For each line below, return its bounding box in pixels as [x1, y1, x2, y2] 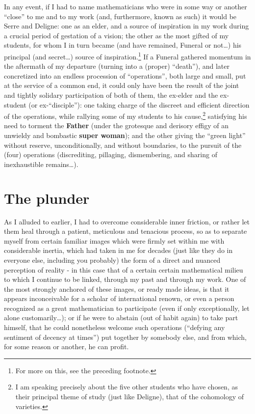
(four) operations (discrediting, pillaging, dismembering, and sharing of [4, 149, 217, 160]
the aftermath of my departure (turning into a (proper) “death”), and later [4, 61, 229, 71]
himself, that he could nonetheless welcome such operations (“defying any [4, 322, 225, 332]
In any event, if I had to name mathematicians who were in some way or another [4, 1, 247, 11]
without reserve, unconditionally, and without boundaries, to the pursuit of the [4, 139, 242, 150]
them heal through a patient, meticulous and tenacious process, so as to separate [4, 226, 247, 236]
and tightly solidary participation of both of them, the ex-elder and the [4, 90, 218, 100]
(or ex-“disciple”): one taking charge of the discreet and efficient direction [28, 99, 250, 110]
